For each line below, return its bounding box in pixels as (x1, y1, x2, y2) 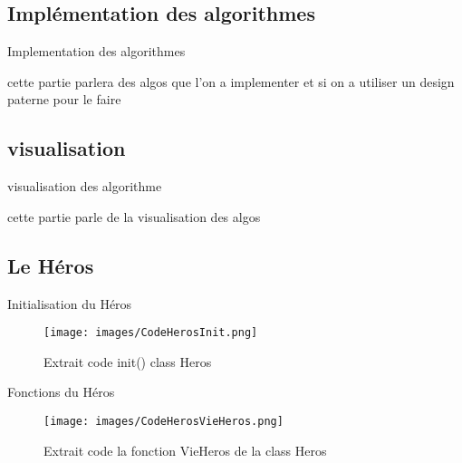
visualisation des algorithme (7, 177, 162, 196)
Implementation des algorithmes (7, 42, 186, 61)
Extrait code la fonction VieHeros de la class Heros (43, 440, 327, 459)
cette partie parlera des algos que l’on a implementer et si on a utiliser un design (7, 72, 455, 91)
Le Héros (7, 251, 94, 279)
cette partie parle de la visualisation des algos (7, 207, 261, 226)
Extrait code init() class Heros (43, 352, 212, 371)
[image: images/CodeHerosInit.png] (43, 326, 258, 340)
